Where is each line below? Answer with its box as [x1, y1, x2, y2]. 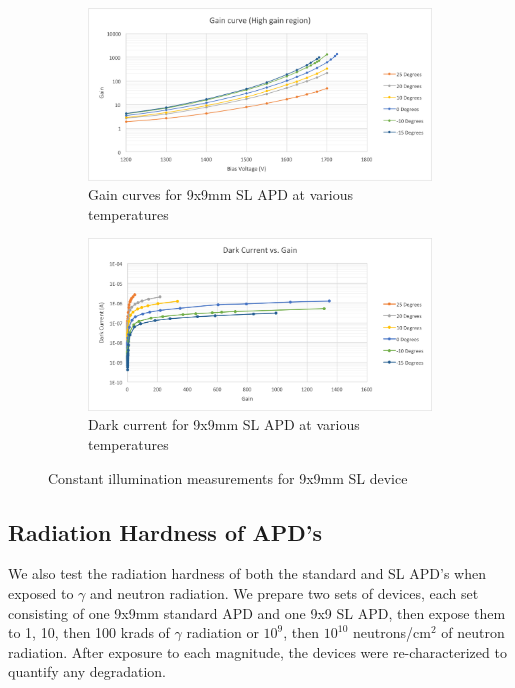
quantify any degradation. [8, 661, 166, 682]
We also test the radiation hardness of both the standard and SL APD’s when [8, 563, 486, 584]
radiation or [186, 622, 259, 643]
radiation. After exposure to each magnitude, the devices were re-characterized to [8, 641, 507, 662]
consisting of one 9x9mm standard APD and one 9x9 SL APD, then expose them [8, 602, 506, 623]
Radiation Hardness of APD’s [8, 516, 322, 547]
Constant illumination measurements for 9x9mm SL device [48, 467, 408, 488]
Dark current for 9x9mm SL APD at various [88, 414, 360, 435]
